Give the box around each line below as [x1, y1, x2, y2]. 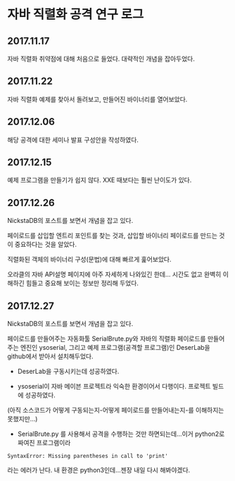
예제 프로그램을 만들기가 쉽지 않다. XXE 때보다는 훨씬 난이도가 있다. [7, 176, 192, 184]
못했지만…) [7, 415, 38, 423]
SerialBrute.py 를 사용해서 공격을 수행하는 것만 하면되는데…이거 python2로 [17, 430, 225, 438]
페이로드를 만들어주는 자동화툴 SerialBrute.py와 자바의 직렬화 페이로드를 [7, 334, 206, 343]
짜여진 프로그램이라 [17, 439, 71, 447]
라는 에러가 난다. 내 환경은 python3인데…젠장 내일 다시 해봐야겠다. [7, 466, 191, 475]
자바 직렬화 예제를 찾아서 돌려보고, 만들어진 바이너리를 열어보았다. [7, 95, 188, 103]
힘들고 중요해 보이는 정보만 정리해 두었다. [25, 279, 139, 288]
